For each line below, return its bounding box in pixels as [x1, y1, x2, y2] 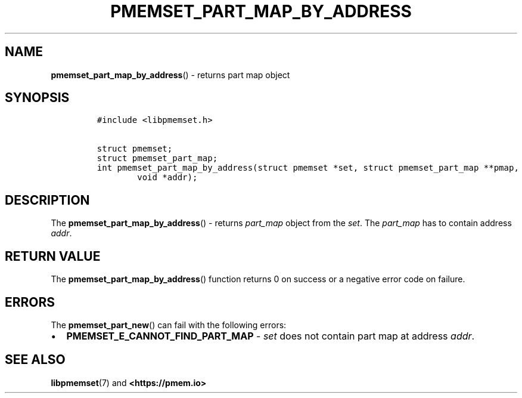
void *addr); [137, 172, 198, 183]
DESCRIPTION [5, 192, 90, 208]
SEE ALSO [5, 352, 66, 368]
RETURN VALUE [5, 248, 101, 264]
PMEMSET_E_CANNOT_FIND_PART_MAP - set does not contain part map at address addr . [66, 329, 475, 342]
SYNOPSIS [5, 90, 70, 106]
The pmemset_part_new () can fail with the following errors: [51, 319, 287, 330]
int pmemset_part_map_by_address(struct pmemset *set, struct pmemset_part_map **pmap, [97, 163, 519, 173]
